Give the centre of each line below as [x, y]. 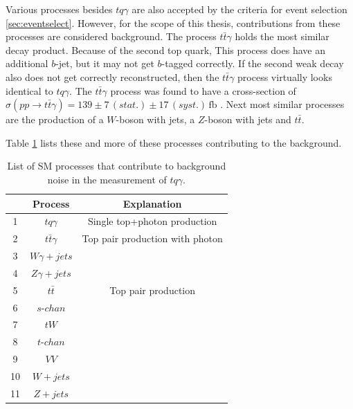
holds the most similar [282, 36]
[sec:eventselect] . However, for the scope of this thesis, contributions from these [173, 22]
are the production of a [55, 119]
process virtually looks [285, 76]
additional [27, 63]
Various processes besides [59, 9]
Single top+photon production [152, 221]
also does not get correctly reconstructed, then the [112, 76]
